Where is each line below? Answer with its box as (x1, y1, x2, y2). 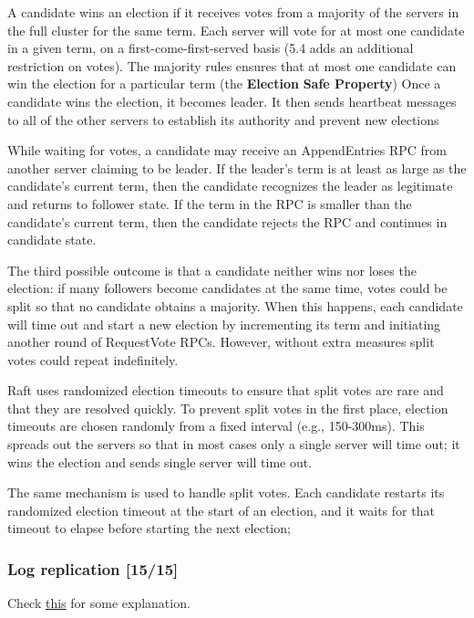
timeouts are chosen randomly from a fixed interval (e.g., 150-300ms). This (7, 416, 425, 435)
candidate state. (7, 230, 97, 249)
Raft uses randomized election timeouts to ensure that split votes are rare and (7, 381, 444, 400)
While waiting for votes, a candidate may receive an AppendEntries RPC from (7, 141, 447, 160)
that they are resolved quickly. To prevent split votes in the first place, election (7, 398, 448, 417)
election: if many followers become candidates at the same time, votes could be (7, 278, 448, 298)
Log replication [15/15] (7, 557, 179, 580)
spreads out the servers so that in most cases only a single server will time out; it (7, 435, 460, 454)
